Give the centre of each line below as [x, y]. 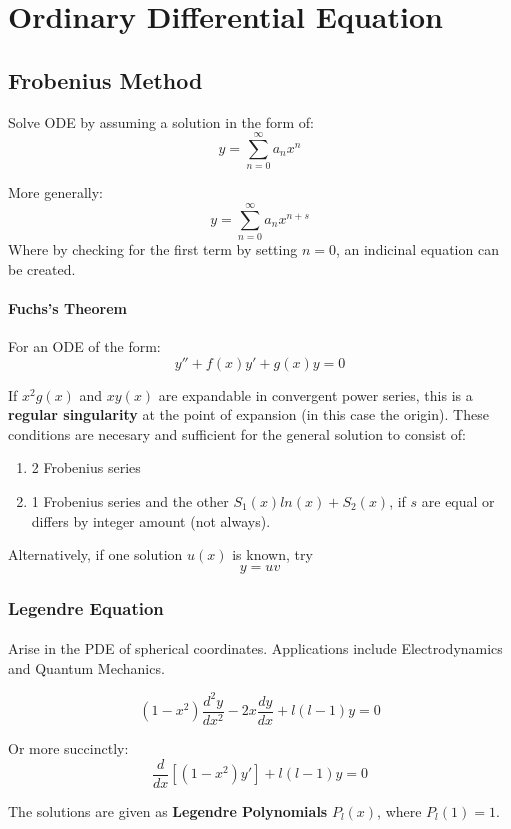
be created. [42, 268]
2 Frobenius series [86, 467]
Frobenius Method [105, 79]
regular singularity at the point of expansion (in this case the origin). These [248, 414]
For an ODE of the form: [84, 346]
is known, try [272, 554]
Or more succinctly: [68, 747]
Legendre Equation [86, 607]
